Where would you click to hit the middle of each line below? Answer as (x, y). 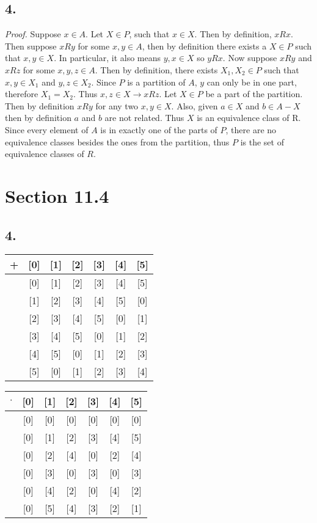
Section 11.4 (57, 195)
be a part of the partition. (254, 94)
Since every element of (47, 129)
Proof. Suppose (33, 34)
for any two (117, 105)
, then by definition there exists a (204, 46)
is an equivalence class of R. (249, 118)
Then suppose (31, 46)
